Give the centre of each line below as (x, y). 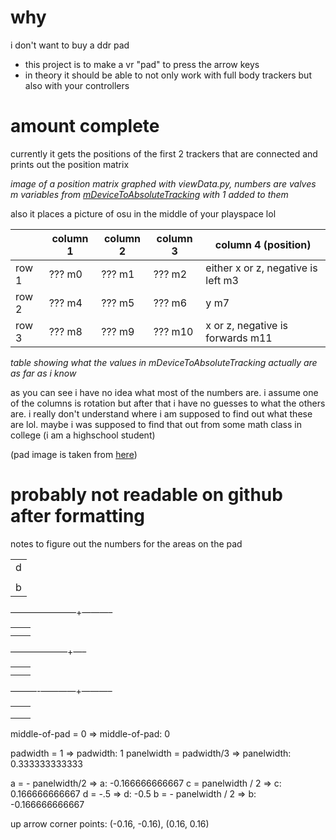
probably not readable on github (146, 495)
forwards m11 (239, 338)
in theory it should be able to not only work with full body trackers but (168, 75)
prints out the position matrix (70, 164)
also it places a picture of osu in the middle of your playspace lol (143, 213)
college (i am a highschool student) (83, 435)
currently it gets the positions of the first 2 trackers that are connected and (164, 153)
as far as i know (43, 373)
